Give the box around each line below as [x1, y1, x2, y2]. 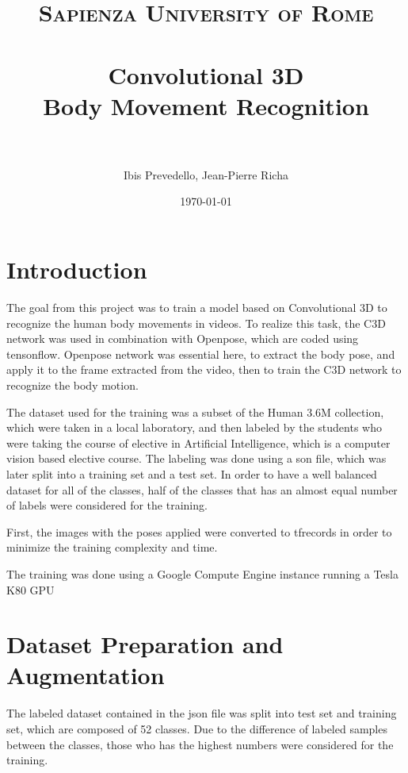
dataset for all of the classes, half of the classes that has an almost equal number [6, 481, 398, 498]
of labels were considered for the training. [6, 497, 208, 513]
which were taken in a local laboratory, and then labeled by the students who [6, 419, 382, 436]
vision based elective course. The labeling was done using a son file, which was [6, 450, 387, 467]
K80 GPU [6, 581, 55, 598]
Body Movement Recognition [43, 89, 369, 121]
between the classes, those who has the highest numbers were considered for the [6, 736, 394, 752]
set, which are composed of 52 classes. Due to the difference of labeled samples [6, 721, 387, 736]
